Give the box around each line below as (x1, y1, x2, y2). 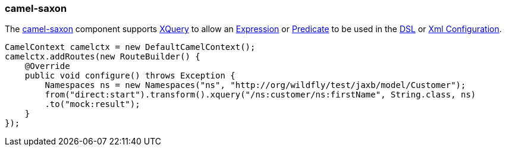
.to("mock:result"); (45, 99, 140, 109)
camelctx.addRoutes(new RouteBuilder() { (5, 52, 200, 62)
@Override (24, 61, 70, 71)
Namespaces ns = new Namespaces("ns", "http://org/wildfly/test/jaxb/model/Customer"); (45, 80, 466, 90)
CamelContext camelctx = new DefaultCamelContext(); (5, 42, 256, 52)
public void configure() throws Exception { (24, 71, 235, 81)
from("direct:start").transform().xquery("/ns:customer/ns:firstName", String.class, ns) (45, 90, 476, 100)
